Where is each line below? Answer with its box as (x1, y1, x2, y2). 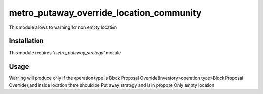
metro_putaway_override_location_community (9, 7, 202, 18)
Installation (9, 37, 44, 45)
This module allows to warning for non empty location (9, 24, 117, 30)
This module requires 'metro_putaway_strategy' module (9, 50, 121, 56)
